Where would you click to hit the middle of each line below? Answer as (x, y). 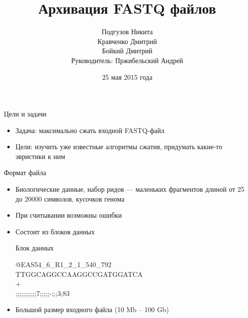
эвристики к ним (40, 156)
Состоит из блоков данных (55, 231)
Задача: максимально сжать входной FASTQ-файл (90, 130)
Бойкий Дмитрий (127, 51)
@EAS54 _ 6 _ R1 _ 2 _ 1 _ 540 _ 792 (63, 264)
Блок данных (34, 248)
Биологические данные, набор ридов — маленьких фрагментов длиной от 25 (130, 189)
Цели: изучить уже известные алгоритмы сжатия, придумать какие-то (119, 147)
